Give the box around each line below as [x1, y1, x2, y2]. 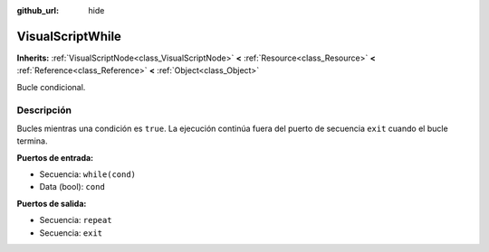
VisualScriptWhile [16, 28, 122, 44]
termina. [16, 135, 48, 146]
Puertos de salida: [16, 198, 87, 209]
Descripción [16, 104, 72, 117]
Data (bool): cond [39, 182, 106, 192]
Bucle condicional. [16, 81, 86, 92]
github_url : [16, 5, 59, 15]
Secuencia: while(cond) [39, 169, 136, 180]
